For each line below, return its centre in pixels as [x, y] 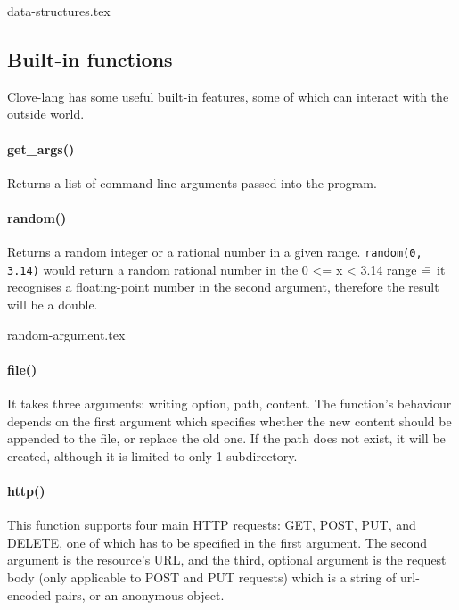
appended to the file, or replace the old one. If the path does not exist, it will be [226, 438]
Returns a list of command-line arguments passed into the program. [192, 182]
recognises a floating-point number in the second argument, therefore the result [223, 287]
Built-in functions [90, 58]
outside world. [46, 114]
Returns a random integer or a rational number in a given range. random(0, [215, 252]
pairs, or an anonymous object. [140, 594]
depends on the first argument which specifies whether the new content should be [229, 420]
